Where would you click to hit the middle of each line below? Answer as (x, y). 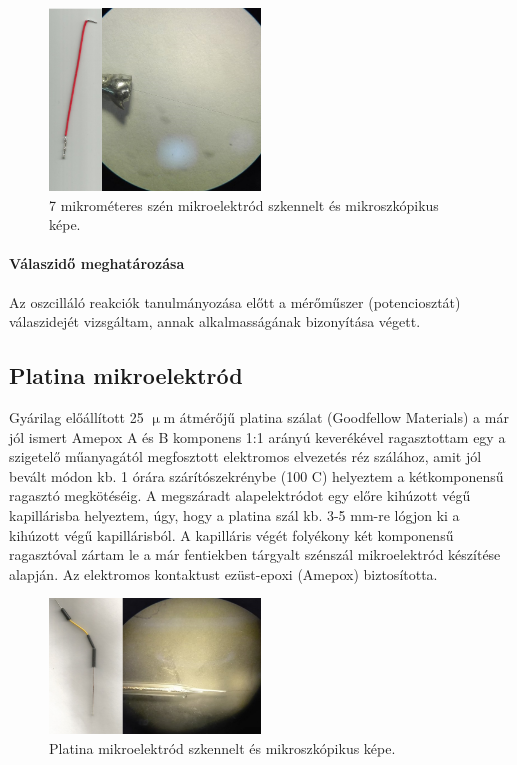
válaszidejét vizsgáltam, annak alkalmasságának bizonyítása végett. (215, 321)
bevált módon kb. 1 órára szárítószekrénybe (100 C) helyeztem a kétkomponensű (256, 475)
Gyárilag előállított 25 (76, 417)
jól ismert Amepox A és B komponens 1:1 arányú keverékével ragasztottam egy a (257, 436)
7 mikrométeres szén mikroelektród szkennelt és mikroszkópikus (244, 204)
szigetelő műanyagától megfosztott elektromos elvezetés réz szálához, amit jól (245, 456)
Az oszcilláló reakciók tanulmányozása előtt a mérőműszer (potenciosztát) (235, 301)
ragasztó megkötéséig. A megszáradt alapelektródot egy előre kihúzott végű (240, 495)
